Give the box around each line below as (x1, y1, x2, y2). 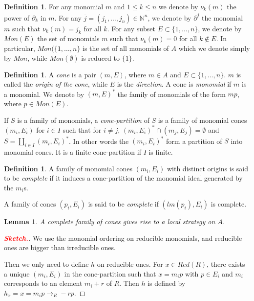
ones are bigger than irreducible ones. (4, 242, 116, 253)
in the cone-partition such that (64, 268, 156, 278)
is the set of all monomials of (83, 43, 169, 53)
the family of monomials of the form (117, 89, 226, 99)
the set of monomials (37, 33, 100, 44)
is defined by (148, 278, 186, 288)
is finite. (148, 146, 173, 157)
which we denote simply (178, 43, 250, 53)
